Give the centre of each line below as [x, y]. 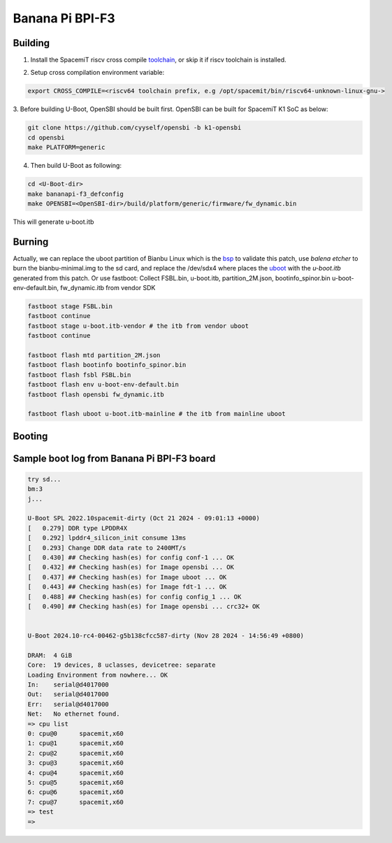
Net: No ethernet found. [74, 714]
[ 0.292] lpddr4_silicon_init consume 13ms [107, 538]
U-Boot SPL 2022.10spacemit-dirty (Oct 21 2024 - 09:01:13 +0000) [144, 518]
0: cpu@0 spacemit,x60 [75, 734]
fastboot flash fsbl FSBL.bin [79, 375]
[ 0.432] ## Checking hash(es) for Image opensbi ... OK [131, 567]
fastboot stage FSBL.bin [70, 306]
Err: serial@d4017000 [68, 704]
